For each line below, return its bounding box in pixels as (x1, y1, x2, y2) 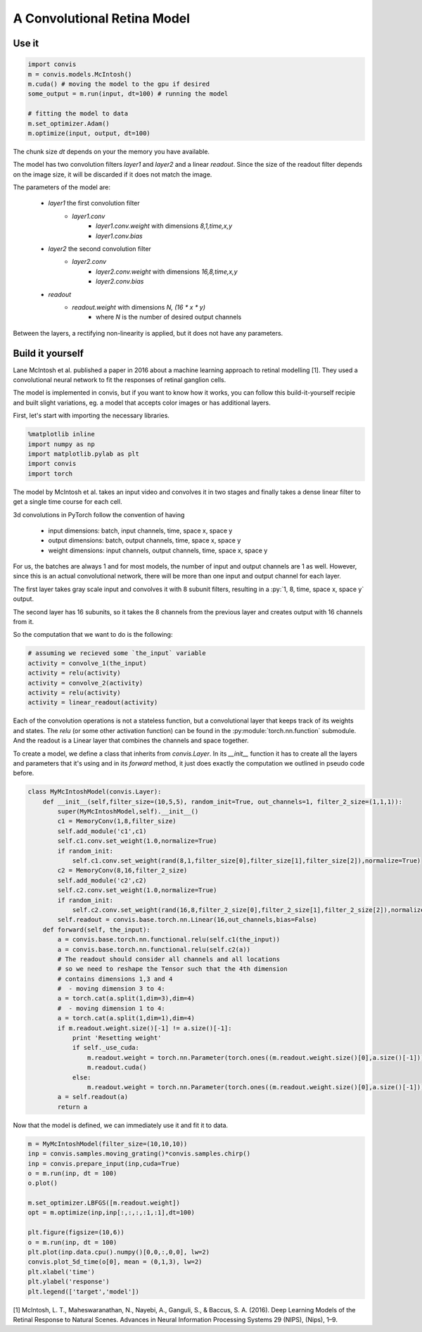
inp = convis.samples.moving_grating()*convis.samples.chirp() (27, 1150, 251, 1157)
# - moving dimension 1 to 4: (57, 1004, 165, 1013)
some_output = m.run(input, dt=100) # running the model (27, 90, 229, 98)
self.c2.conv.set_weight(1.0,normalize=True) (57, 887, 217, 894)
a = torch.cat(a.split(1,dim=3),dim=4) (57, 994, 195, 1003)
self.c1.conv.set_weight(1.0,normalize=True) (57, 837, 217, 845)
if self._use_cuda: (72, 1044, 140, 1052)
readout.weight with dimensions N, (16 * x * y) (72, 303, 206, 311)
